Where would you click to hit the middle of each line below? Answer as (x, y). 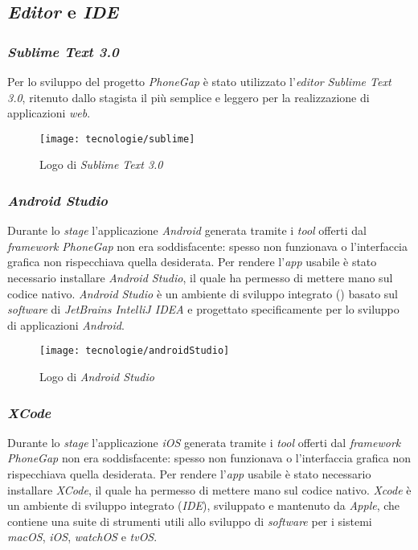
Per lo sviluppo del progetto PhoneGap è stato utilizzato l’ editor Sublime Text (199, 81)
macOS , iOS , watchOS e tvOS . (82, 537)
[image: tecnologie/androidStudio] (135, 351)
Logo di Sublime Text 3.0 (101, 164)
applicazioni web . (49, 113)
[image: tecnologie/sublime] (117, 139)
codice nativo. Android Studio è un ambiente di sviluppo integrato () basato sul (203, 293)
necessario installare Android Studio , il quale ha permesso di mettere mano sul (200, 278)
